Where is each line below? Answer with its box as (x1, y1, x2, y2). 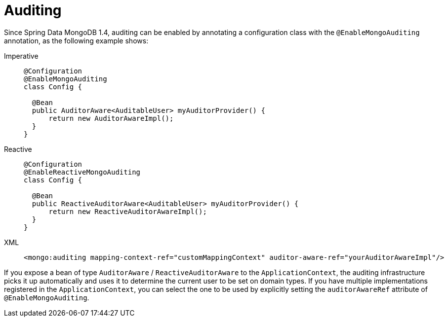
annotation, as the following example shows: (4, 36, 149, 45)
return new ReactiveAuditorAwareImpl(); (48, 207, 207, 215)
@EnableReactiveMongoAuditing (24, 168, 141, 176)
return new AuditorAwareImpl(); (48, 114, 174, 122)
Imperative (4, 51, 39, 60)
